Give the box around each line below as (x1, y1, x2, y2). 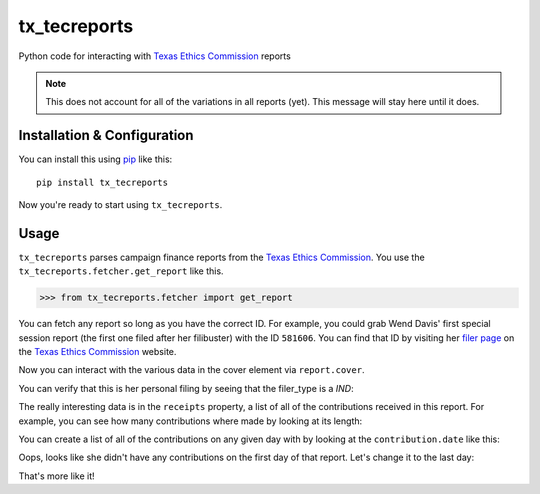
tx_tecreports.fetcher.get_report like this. (18, 265, 224, 277)
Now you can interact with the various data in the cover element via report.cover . (18, 364, 365, 376)
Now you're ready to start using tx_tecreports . (18, 199, 223, 211)
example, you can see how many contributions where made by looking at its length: (18, 415, 363, 427)
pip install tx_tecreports (36, 176, 169, 188)
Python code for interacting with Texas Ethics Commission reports (18, 50, 292, 62)
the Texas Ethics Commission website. (18, 346, 177, 358)
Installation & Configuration (18, 127, 194, 144)
